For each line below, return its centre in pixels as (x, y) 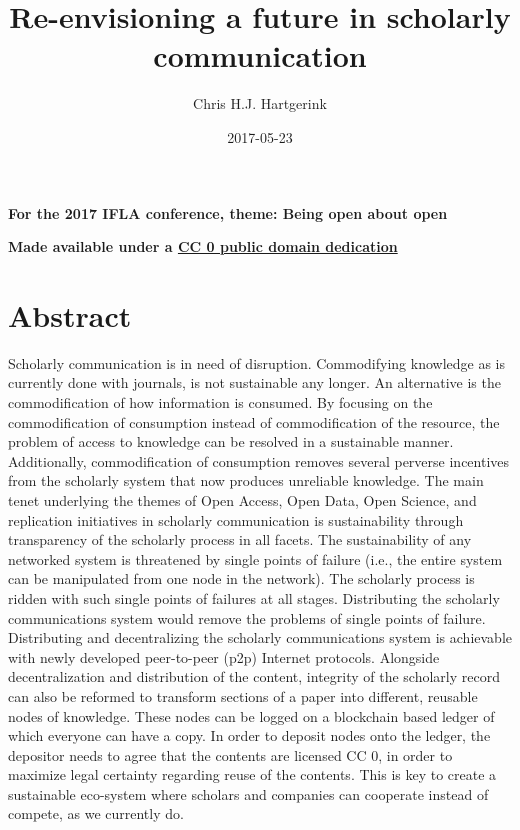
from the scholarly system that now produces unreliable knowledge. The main (246, 480)
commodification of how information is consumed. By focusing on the (220, 402)
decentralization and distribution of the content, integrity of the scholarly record (254, 676)
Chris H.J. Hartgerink (260, 103)
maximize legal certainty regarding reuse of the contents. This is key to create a (252, 774)
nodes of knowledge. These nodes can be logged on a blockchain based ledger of (251, 715)
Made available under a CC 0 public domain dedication (203, 246)
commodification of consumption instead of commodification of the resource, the (254, 421)
